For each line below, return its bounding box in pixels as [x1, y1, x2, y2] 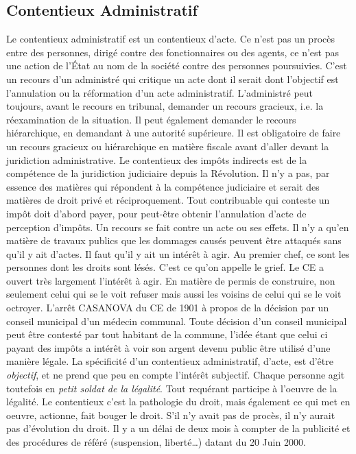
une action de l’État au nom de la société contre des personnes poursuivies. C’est [6, 58, 347, 73]
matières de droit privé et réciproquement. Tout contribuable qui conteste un [6, 193, 330, 207]
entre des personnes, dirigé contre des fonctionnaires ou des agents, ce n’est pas [6, 45, 339, 59]
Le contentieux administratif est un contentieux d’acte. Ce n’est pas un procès [6, 32, 335, 46]
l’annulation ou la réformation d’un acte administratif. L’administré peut [6, 85, 313, 99]
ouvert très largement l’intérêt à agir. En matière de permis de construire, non [6, 273, 335, 287]
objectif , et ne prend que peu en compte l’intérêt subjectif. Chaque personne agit [6, 368, 345, 382]
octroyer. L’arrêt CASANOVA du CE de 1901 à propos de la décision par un [6, 300, 329, 315]
